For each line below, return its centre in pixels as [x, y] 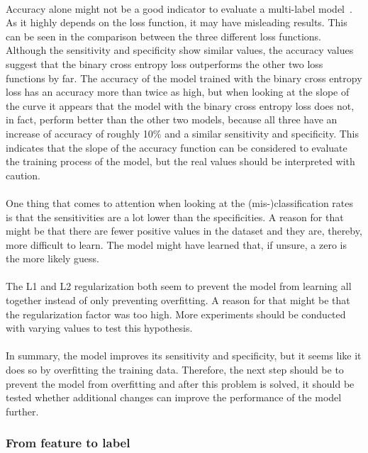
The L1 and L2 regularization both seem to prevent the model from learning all [179, 286]
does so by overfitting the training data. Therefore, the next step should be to [175, 370]
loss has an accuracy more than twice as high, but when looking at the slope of [178, 92]
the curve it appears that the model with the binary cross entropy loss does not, [180, 105]
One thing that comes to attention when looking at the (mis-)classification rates [180, 202]
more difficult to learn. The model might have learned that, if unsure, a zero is [176, 244]
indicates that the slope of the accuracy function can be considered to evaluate [177, 147]
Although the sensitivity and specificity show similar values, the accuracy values [180, 50]
